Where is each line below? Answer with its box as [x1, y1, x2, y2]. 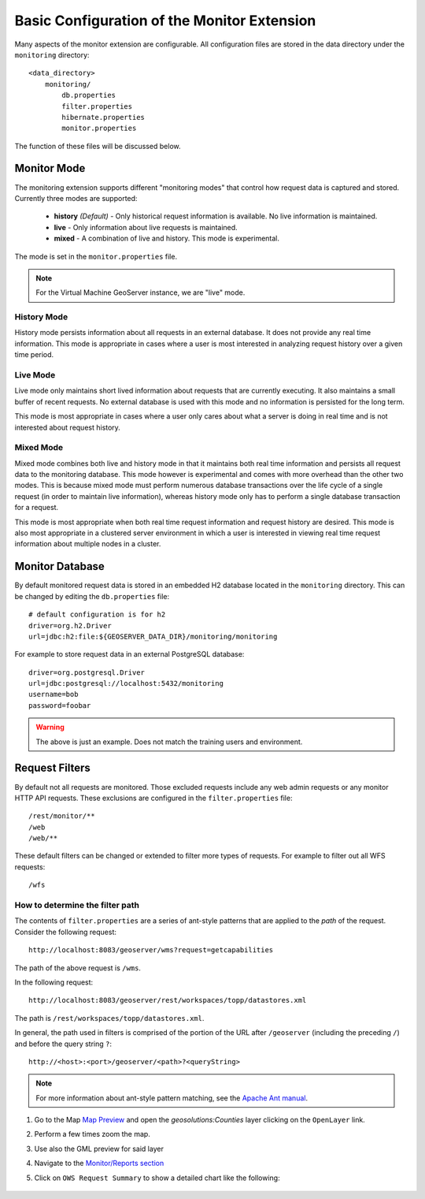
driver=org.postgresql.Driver [28, 668, 146, 677]
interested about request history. [14, 423, 121, 432]
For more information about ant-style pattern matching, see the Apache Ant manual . [35, 1093, 309, 1103]
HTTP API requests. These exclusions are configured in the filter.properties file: [14, 793, 293, 802]
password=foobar [28, 701, 91, 709]
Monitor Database [14, 560, 105, 573]
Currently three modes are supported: [14, 193, 138, 203]
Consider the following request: [14, 927, 117, 936]
